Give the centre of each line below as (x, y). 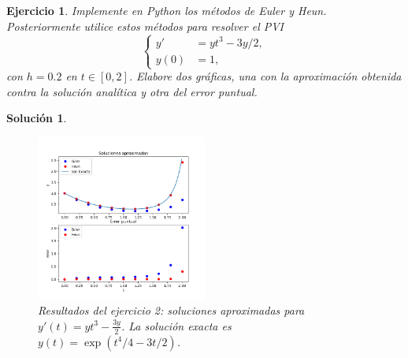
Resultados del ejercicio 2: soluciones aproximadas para (171, 310)
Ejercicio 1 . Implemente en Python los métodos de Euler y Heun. (167, 10)
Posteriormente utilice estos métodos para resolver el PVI (145, 26)
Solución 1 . (37, 118)
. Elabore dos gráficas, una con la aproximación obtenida (265, 76)
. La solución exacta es (176, 325)
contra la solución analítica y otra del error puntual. (132, 91)
